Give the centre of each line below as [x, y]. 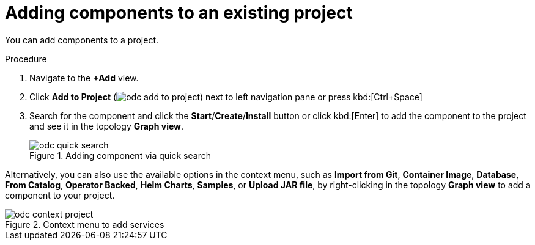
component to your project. [60, 195]
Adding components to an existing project [179, 13]
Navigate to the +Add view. [84, 78]
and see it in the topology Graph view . [107, 126]
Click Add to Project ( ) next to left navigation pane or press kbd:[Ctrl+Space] [226, 97]
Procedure [26, 59]
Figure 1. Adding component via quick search [120, 155]
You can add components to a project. [82, 40]
